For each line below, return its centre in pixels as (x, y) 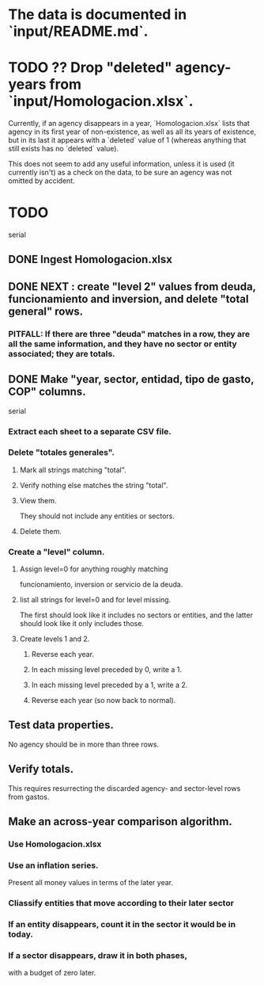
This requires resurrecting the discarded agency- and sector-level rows (124, 788)
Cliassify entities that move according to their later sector (121, 903)
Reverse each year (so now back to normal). (104, 701)
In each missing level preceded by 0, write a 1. (106, 670)
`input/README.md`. (78, 31)
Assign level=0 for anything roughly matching (94, 569)
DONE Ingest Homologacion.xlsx (90, 260)
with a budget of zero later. (52, 973)
